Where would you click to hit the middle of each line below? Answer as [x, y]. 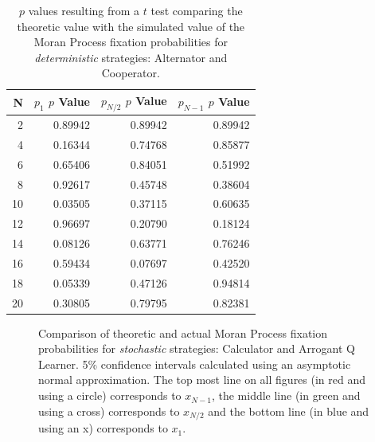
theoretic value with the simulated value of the [131, 26]
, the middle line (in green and [286, 395]
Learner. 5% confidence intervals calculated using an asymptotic [195, 364]
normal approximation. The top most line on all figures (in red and [202, 379]
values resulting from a [84, 10]
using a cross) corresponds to [109, 411]
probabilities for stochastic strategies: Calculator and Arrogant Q [197, 348]
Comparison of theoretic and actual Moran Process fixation [183, 332]
